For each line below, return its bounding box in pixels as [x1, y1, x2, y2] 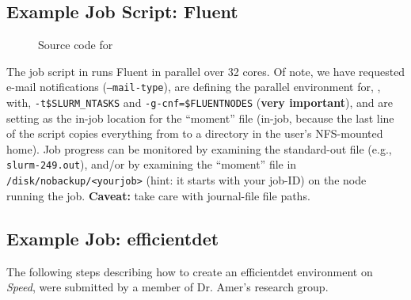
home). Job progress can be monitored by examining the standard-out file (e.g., [6, 140, 392, 157]
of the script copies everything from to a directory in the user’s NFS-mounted [6, 125, 383, 142]
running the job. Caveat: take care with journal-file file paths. [6, 187, 310, 203]
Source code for [38, 36, 113, 53]
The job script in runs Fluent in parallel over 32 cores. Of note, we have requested [6, 63, 405, 79]
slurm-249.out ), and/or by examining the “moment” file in [6, 156, 297, 173]
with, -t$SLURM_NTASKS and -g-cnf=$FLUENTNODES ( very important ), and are [6, 94, 393, 111]
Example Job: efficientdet [6, 226, 219, 250]
